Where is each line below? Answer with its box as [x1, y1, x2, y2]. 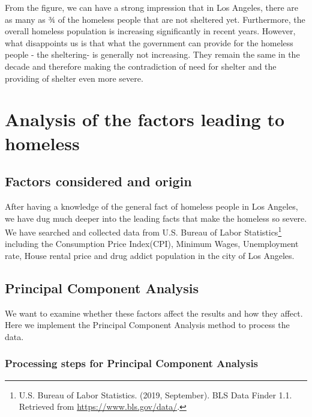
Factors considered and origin [5, 172, 192, 190]
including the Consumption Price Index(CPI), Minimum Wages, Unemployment [5, 237, 299, 250]
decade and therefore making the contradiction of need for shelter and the [5, 59, 277, 72]
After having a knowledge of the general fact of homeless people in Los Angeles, [5, 199, 298, 212]
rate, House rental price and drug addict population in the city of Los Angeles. [5, 249, 295, 261]
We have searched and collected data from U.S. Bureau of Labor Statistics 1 [5, 224, 282, 238]
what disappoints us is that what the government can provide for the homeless [5, 36, 293, 49]
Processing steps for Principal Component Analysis [5, 356, 259, 371]
